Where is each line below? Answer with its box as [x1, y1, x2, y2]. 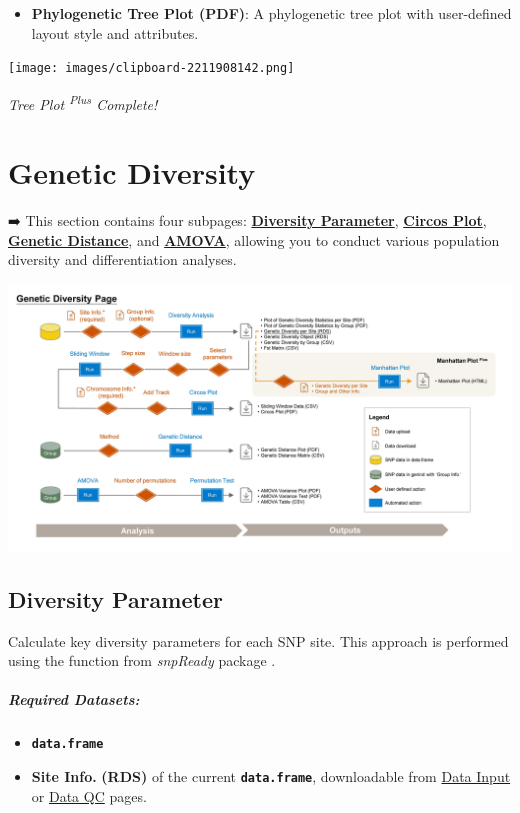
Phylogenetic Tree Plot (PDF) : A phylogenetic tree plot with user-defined [31, 3, 512, 23]
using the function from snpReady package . [8, 650, 276, 671]
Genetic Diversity [8, 152, 256, 193]
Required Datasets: [8, 689, 140, 710]
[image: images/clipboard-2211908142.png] [8, 61, 295, 76]
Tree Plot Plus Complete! [8, 90, 158, 114]
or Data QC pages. [31, 785, 147, 806]
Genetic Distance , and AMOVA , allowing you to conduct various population [8, 229, 500, 250]
